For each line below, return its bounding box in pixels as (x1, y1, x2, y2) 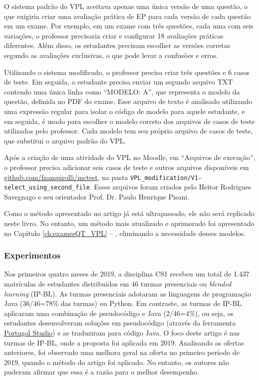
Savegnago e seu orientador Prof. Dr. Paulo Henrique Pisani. (4, 191, 189, 201)
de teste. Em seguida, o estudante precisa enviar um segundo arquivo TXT (4, 76, 233, 87)
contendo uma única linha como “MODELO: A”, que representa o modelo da (4, 86, 240, 96)
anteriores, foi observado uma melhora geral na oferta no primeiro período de (4, 347, 240, 357)
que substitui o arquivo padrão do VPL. (4, 135, 126, 145)
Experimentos (4, 249, 61, 261)
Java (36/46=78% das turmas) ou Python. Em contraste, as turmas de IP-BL (4, 298, 242, 308)
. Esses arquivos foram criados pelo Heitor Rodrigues (89, 181, 252, 192)
